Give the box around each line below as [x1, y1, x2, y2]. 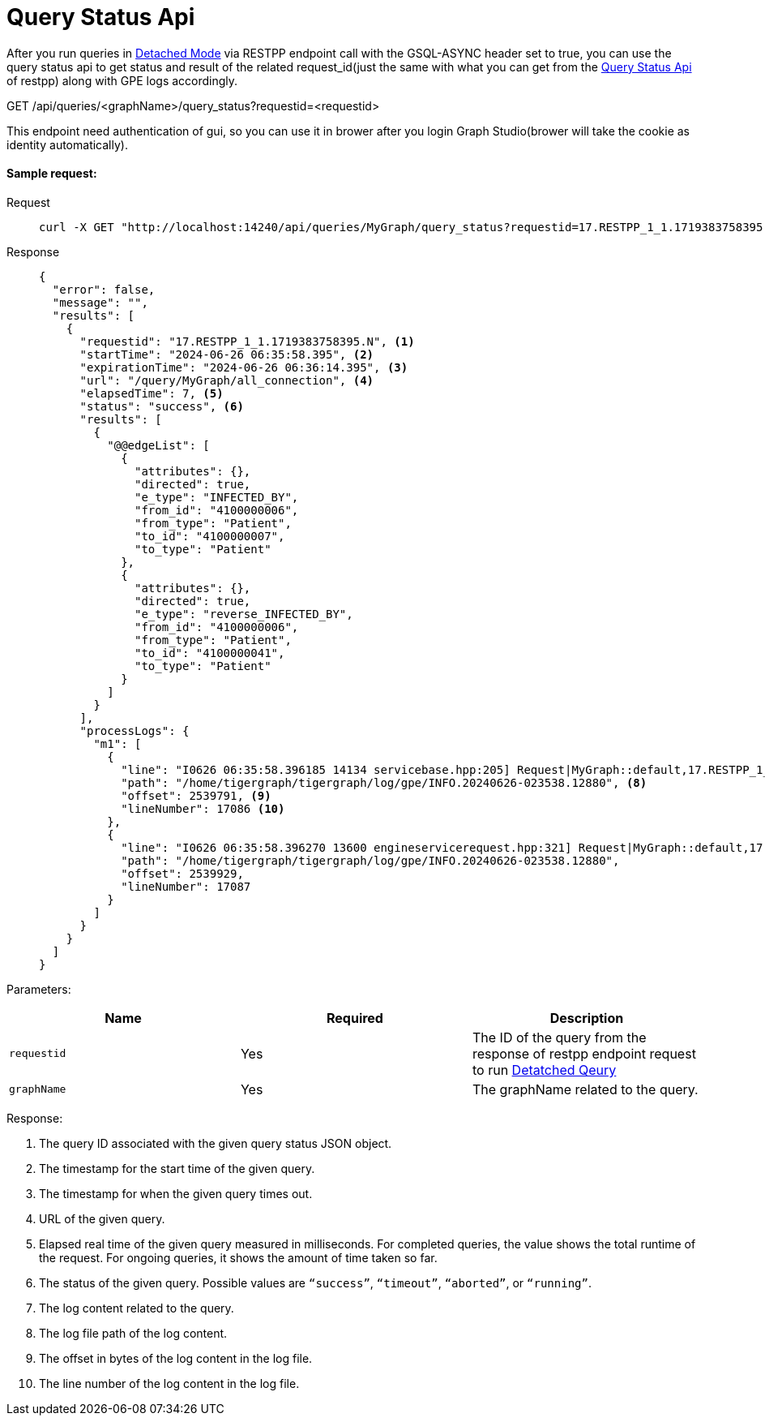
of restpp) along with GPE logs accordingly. [6, 73, 238, 88]
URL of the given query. [39, 1211, 165, 1226]
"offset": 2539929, [121, 866, 244, 880]
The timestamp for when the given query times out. [39, 1186, 313, 1201]
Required [326, 1009, 383, 1026]
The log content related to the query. [39, 1300, 234, 1315]
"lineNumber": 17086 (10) [121, 801, 285, 815]
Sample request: [6, 166, 97, 181]
